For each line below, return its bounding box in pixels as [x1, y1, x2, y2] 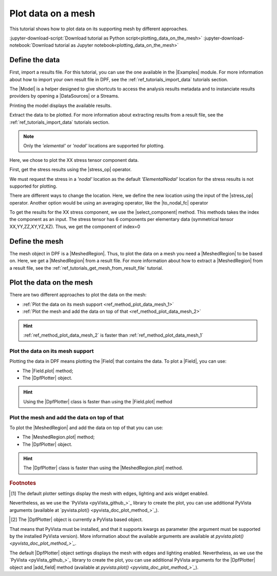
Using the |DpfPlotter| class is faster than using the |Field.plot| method [23, 398, 173, 404]
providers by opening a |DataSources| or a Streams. [9, 93, 120, 99]
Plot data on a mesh [9, 8, 95, 19]
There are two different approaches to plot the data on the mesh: [9, 292, 147, 298]
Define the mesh [9, 237, 64, 246]
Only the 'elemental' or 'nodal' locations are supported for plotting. [23, 143, 165, 149]
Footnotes [9, 479, 36, 487]
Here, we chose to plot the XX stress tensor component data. [9, 157, 139, 163]
